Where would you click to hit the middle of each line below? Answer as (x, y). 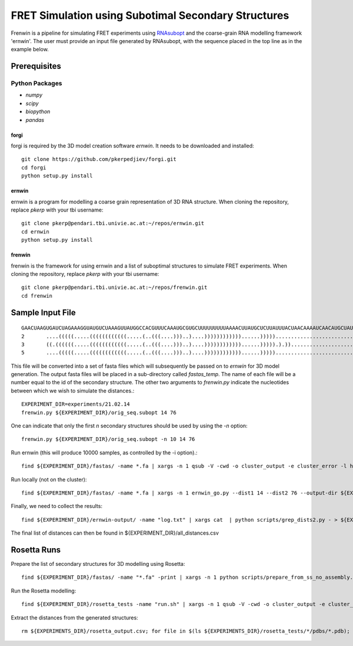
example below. (30, 50)
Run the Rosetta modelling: (44, 591)
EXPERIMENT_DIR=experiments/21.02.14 (76, 404)
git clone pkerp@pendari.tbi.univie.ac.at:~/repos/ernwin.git (113, 223)
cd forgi (34, 167)
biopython (38, 111)
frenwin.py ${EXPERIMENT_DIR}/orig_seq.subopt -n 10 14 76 (108, 439)
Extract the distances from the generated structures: (74, 617)
